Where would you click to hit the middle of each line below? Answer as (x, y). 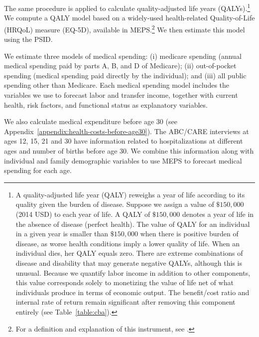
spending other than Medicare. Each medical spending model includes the (117, 85)
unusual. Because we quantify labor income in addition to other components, (133, 272)
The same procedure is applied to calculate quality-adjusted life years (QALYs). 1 (127, 7)
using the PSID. (28, 39)
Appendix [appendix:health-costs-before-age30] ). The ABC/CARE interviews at (127, 131)
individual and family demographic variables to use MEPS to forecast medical (123, 160)
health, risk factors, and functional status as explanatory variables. (106, 104)
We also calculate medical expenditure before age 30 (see (91, 121)
